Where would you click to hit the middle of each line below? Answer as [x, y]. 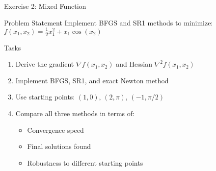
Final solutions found [59, 146]
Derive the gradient [45, 64]
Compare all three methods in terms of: [75, 113]
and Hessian [134, 64]
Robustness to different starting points [85, 162]
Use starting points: [45, 97]
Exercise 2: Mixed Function [45, 6]
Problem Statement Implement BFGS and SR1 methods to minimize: [108, 22]
